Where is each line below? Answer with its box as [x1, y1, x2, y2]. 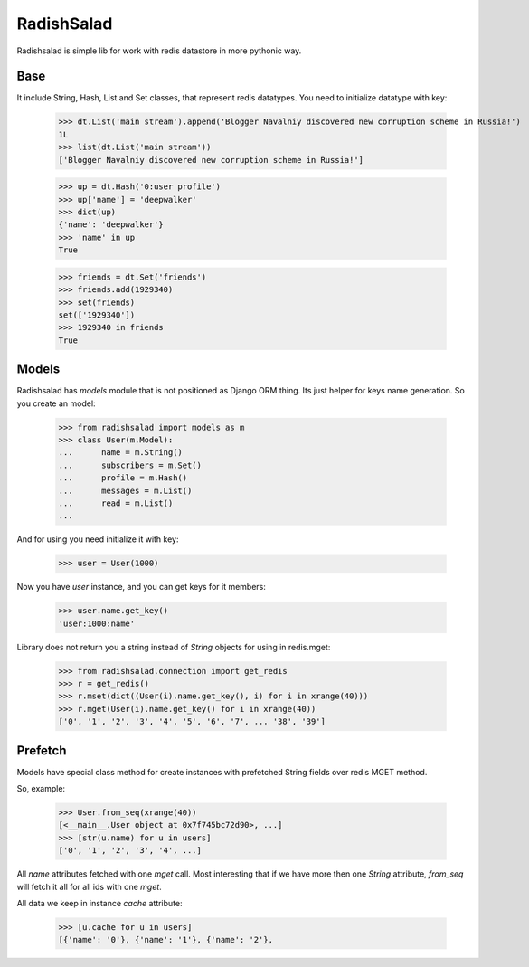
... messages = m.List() [58, 485, 193, 496]
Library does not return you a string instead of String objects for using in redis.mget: [16, 641, 331, 652]
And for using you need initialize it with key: [16, 534, 179, 545]
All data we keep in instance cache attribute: [16, 897, 183, 908]
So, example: [16, 783, 66, 794]
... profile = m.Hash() [58, 473, 188, 483]
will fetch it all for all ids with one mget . [16, 881, 162, 892]
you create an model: [16, 398, 96, 409]
